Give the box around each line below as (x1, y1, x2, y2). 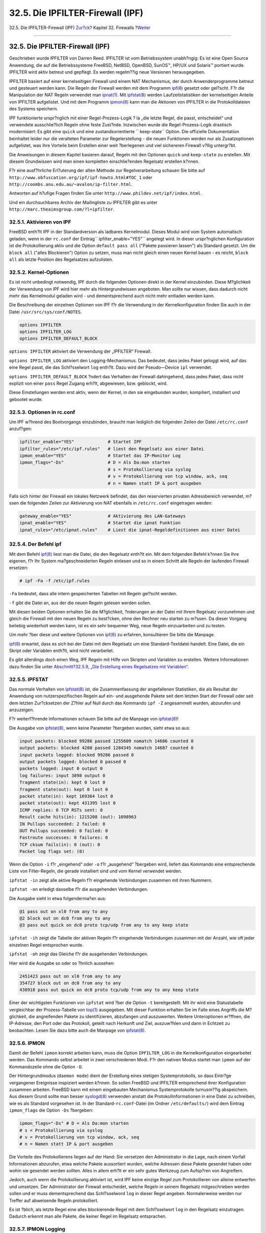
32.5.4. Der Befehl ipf (9, 541, 62, 547)
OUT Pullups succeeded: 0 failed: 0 (19, 828, 108, 834)
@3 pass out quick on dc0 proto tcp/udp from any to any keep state (19, 922, 189, 928)
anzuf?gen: (9, 426, 32, 432)
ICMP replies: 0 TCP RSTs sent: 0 (19, 807, 103, 813)
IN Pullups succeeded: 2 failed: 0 (19, 821, 105, 827)
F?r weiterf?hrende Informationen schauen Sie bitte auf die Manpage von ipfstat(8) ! (9, 716, 179, 722)
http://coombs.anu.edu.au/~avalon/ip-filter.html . (9, 181, 133, 187)
